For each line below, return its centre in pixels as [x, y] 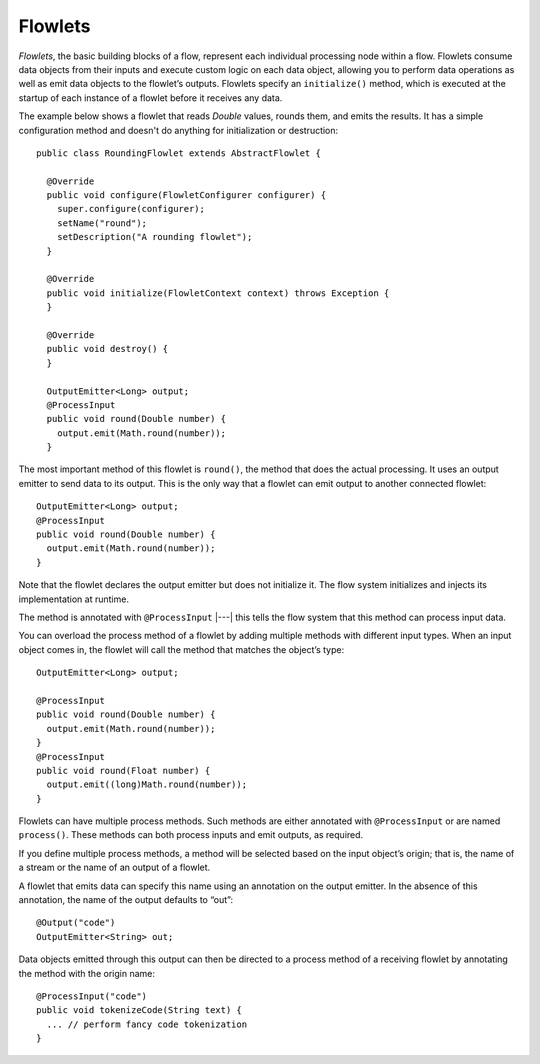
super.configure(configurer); [130, 209]
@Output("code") [76, 923]
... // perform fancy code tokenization [147, 1024]
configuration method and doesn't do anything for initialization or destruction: [178, 130]
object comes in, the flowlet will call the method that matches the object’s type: [181, 649]
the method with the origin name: [86, 973]
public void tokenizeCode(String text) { [139, 1010]
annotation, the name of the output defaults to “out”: [126, 900]
